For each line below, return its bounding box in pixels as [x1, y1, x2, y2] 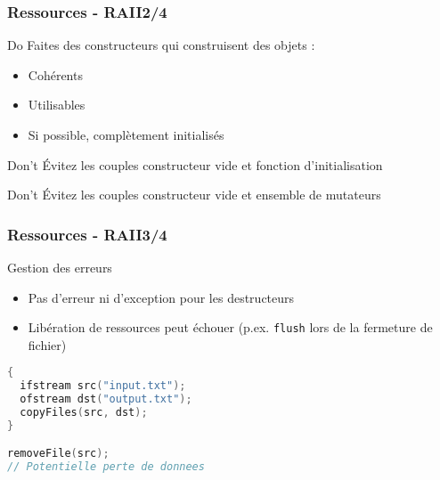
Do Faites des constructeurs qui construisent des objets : [7, 36, 315, 54]
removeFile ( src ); [7, 447, 110, 460]
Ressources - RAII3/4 [7, 223, 167, 245]
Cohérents [28, 65, 83, 84]
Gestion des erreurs [7, 258, 112, 276]
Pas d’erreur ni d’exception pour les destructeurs [28, 288, 295, 306]
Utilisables [28, 95, 86, 114]
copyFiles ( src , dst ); [20, 406, 148, 419]
